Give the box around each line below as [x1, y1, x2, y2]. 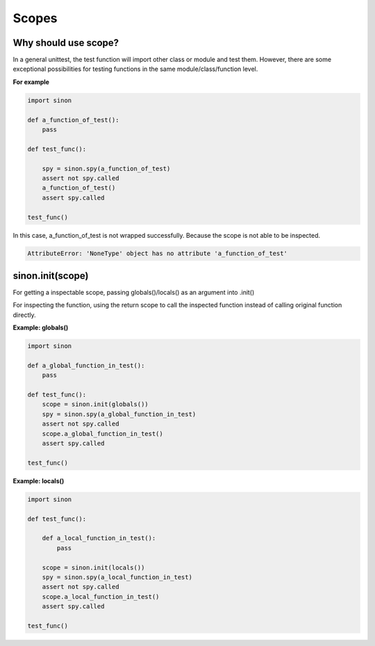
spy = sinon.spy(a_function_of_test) [42, 164, 171, 172]
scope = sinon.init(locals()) [42, 563, 145, 572]
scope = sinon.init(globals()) [42, 401, 149, 408]
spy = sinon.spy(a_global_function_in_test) [42, 410, 197, 418]
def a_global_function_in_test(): [27, 362, 145, 369]
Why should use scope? [12, 37, 119, 49]
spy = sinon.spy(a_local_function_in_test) [42, 573, 192, 581]
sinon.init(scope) [12, 270, 89, 282]
